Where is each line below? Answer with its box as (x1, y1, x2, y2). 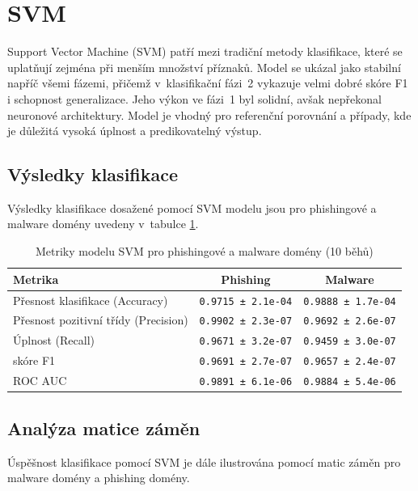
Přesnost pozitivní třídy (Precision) (13, 311, 188, 328)
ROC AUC (13, 372, 67, 389)
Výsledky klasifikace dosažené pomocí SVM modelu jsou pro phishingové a (7, 199, 377, 216)
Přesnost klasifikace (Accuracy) (13, 291, 168, 308)
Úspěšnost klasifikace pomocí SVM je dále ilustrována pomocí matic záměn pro (7, 453, 401, 470)
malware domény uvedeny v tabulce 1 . (7, 215, 199, 232)
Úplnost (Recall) (13, 332, 95, 349)
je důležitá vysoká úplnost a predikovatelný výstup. (7, 122, 262, 139)
